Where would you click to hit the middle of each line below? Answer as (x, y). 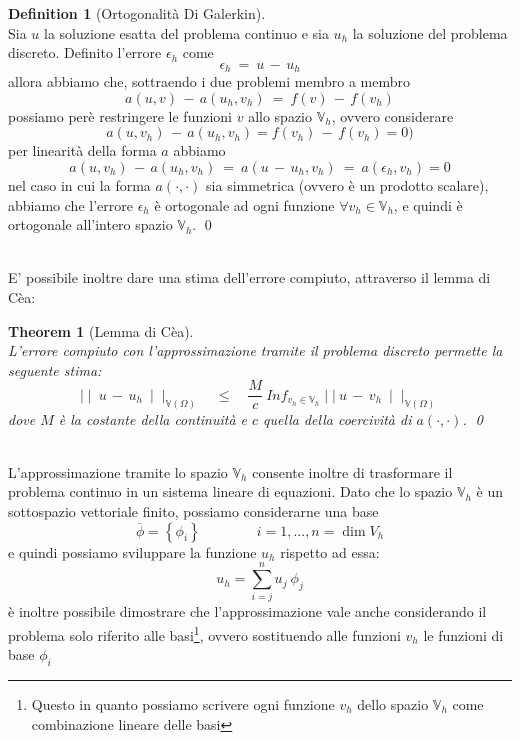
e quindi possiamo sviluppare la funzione (132, 551)
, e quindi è (428, 204)
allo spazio (280, 115)
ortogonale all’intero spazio (90, 224)
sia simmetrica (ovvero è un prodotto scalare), (347, 185)
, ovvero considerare (392, 115)
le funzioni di (463, 634)
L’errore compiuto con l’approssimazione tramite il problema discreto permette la (255, 350)
